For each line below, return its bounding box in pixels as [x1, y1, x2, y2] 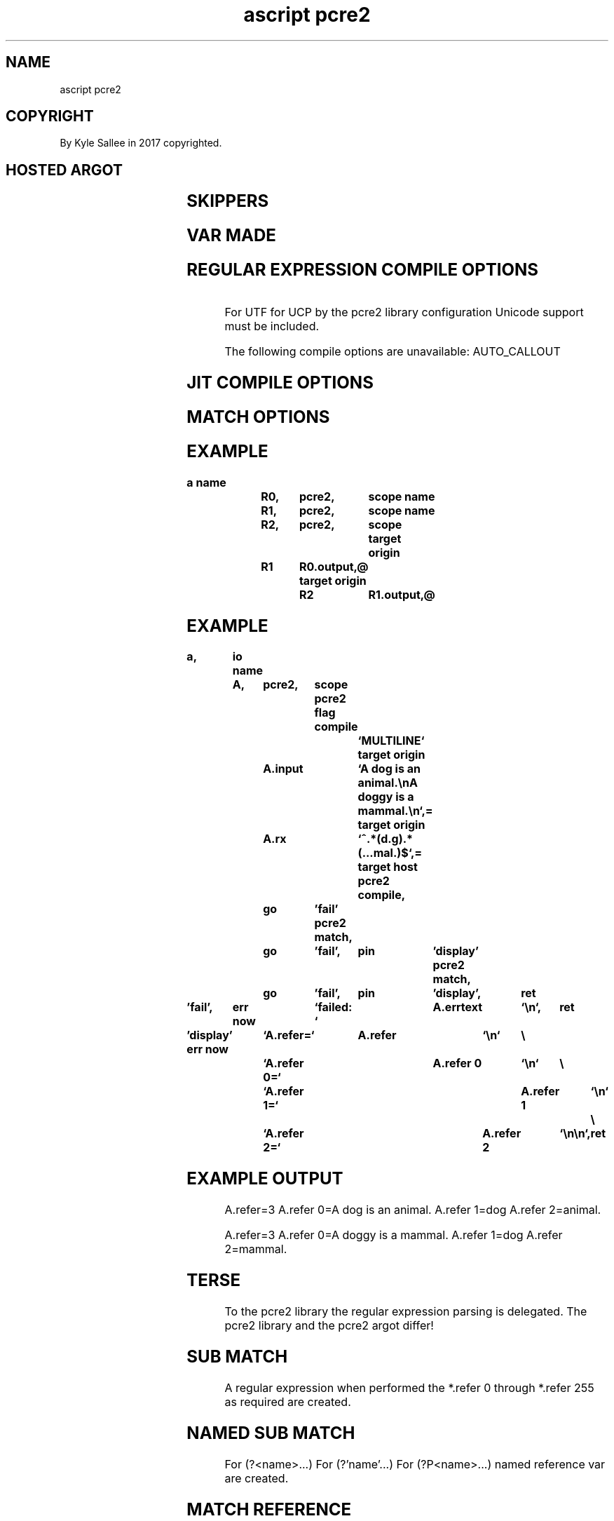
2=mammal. [224, 1242, 287, 1257]
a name [186, 475, 226, 489]
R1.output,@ [368, 587, 435, 602]
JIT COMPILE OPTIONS [186, 372, 374, 393]
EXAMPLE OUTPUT [186, 1168, 343, 1189]
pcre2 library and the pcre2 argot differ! [224, 1318, 434, 1333]
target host [357, 860, 418, 874]
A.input [263, 762, 303, 776]
